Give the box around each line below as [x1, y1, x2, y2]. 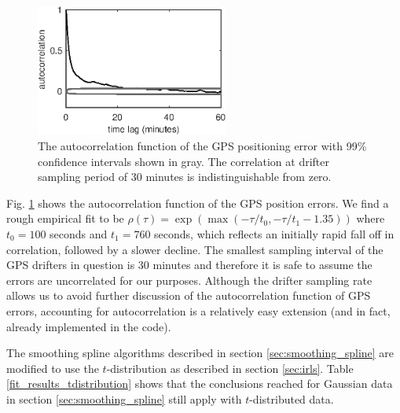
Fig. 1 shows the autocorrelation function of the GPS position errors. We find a [6, 194, 389, 211]
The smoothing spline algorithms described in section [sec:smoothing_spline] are [6, 345, 394, 361]
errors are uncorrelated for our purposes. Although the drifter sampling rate [6, 271, 372, 288]
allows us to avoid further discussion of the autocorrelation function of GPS [6, 287, 371, 304]
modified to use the [6, 360, 99, 376]
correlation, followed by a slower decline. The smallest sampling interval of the [6, 241, 383, 257]
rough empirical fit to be [6, 210, 124, 227]
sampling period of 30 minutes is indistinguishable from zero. [38, 168, 332, 185]
